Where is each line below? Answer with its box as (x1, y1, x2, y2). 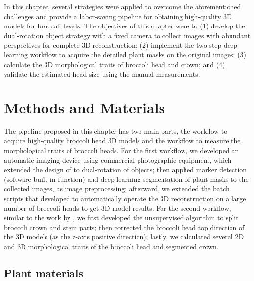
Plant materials (4, 265, 84, 280)
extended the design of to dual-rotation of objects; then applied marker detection (4, 164, 247, 175)
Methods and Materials (4, 97, 165, 117)
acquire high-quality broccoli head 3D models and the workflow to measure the (4, 135, 241, 146)
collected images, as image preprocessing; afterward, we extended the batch (4, 183, 230, 194)
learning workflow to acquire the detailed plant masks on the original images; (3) (4, 49, 247, 59)
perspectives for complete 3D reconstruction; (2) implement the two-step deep (4, 40, 237, 50)
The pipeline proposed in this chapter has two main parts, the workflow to (4, 126, 228, 136)
